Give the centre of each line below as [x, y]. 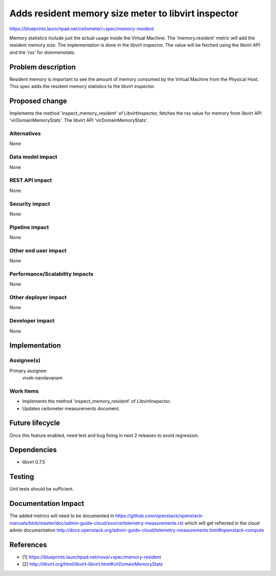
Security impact [30, 204]
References [28, 545]
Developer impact [32, 321]
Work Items [24, 391]
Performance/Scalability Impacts [52, 274]
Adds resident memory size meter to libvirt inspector [124, 13]
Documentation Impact [47, 504]
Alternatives [25, 134]
